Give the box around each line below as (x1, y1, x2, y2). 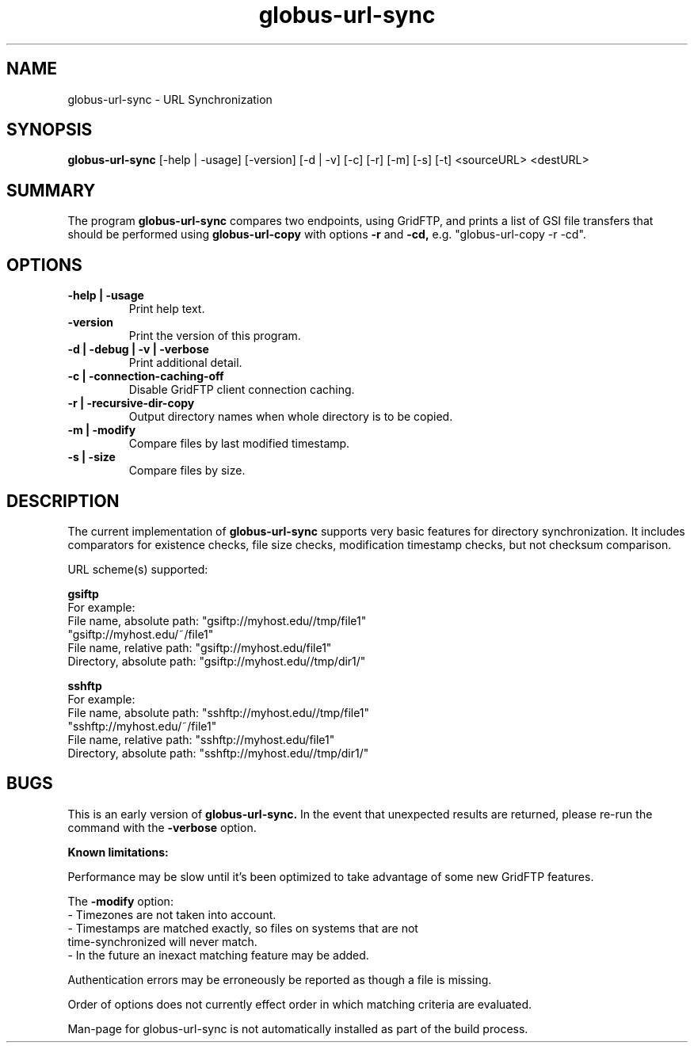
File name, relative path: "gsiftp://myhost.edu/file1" (67, 640, 332, 654)
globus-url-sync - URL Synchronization (67, 92, 273, 106)
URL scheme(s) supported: (67, 562, 208, 576)
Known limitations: (67, 845, 169, 859)
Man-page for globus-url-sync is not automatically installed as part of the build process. (67, 1021, 528, 1036)
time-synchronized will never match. (67, 934, 257, 948)
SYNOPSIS (6, 120, 93, 140)
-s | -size (67, 450, 116, 464)
